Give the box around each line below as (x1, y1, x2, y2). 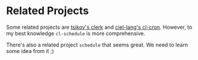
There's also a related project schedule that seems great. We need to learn (6, 41, 188, 48)
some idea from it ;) (6, 47, 55, 54)
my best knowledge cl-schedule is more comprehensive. (6, 29, 146, 36)
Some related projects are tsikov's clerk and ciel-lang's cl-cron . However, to (6, 24, 193, 31)
